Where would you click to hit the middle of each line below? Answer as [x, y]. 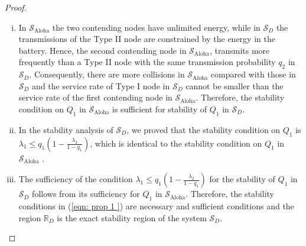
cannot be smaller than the [235, 85]
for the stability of [242, 179]
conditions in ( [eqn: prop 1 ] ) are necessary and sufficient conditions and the [156, 205]
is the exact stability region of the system [132, 217]
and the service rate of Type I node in [101, 85]
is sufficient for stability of [159, 109]
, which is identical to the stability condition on [176, 143]
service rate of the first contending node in [95, 97]
